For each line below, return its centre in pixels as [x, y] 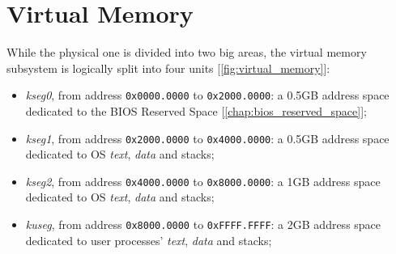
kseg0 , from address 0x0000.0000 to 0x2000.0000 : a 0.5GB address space [207, 95]
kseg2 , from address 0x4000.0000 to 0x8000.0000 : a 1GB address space [203, 181]
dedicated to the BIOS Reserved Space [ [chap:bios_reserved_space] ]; [196, 110]
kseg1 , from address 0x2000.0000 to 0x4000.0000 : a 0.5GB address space [207, 138]
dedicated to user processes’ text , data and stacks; [149, 240]
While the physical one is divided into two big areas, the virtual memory [187, 52]
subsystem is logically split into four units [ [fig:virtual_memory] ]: [168, 68]
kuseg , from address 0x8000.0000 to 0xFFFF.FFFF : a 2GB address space [203, 224]
